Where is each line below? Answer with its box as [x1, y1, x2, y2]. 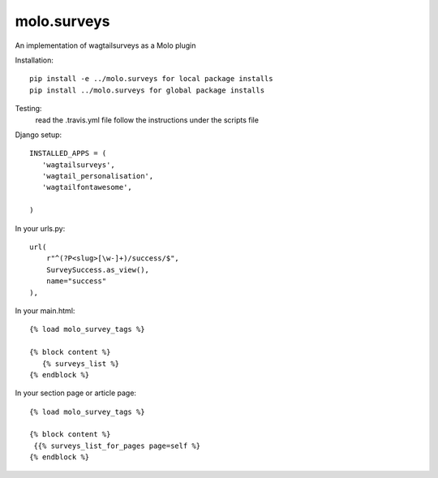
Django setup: [15, 130, 62, 140]
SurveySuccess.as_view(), [45, 265, 150, 274]
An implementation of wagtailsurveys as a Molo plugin [15, 41, 196, 50]
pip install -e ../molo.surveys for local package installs [29, 74, 273, 84]
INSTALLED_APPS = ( [29, 149, 107, 158]
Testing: [15, 104, 42, 114]
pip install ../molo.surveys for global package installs [29, 85, 265, 95]
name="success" [45, 277, 107, 286]
